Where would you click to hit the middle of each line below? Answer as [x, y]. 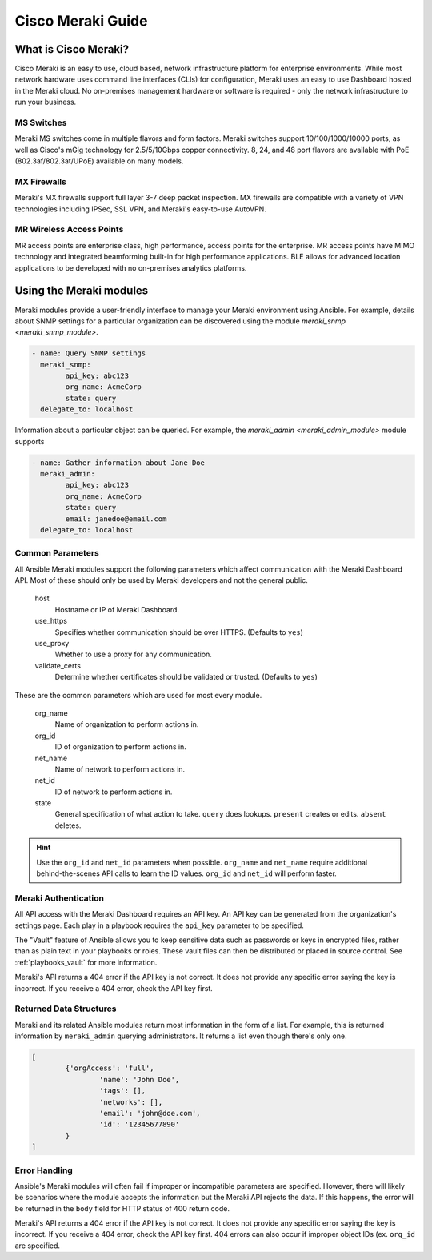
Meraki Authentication [59, 898]
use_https [51, 621]
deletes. [68, 825]
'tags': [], [122, 1091]
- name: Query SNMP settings [89, 353]
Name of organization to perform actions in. [127, 724]
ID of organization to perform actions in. [121, 747]
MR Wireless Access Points [69, 230]
